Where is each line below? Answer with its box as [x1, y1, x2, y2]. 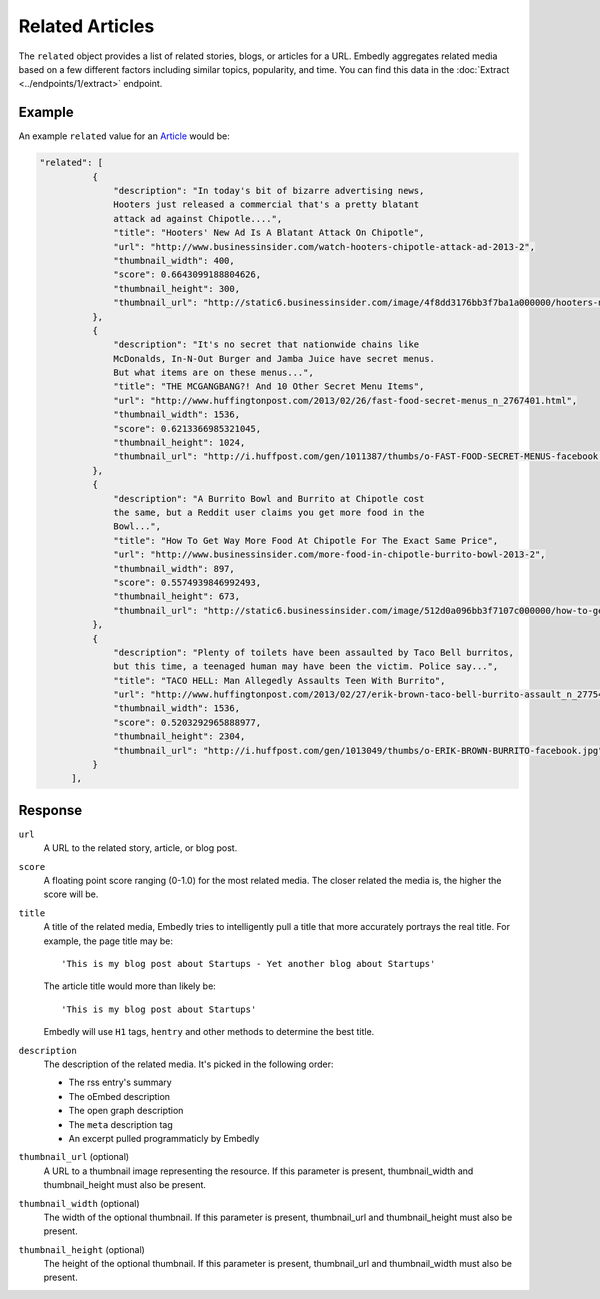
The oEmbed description [68, 1090, 170, 1102]
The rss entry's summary [68, 1076, 172, 1089]
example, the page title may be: [43, 935, 174, 947]
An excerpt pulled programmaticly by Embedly [68, 1132, 260, 1144]
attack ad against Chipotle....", [113, 213, 283, 224]
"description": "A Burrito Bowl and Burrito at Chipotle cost [113, 493, 425, 504]
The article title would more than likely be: [43, 980, 217, 992]
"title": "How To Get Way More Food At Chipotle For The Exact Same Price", [113, 535, 499, 546]
